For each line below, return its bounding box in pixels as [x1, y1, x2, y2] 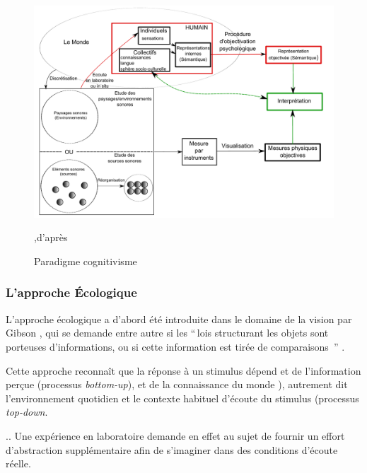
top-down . [6, 404, 48, 419]
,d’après [34, 230, 68, 245]
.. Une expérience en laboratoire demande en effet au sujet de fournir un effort [6, 428, 345, 443]
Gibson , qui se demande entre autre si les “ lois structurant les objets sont [6, 325, 329, 340]
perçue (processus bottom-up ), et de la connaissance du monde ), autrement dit [6, 377, 348, 392]
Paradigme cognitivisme [34, 253, 137, 268]
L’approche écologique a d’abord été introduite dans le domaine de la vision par [6, 311, 352, 326]
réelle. [6, 456, 31, 471]
